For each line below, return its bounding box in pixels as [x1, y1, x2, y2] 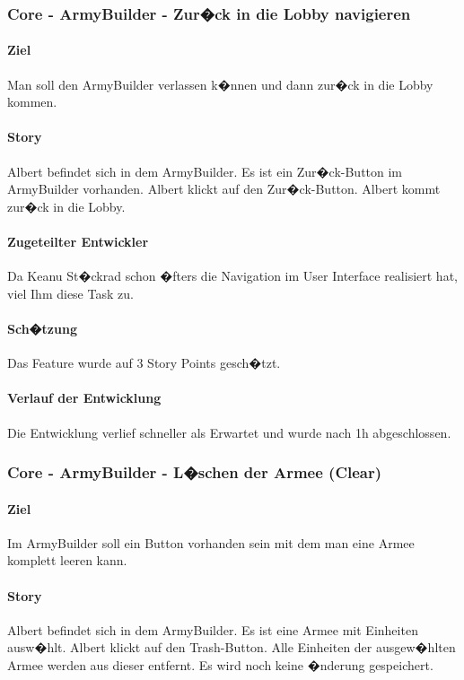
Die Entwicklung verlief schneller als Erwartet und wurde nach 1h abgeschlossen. [7, 423, 451, 441]
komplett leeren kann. [7, 551, 127, 570]
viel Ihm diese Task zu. [7, 283, 134, 302]
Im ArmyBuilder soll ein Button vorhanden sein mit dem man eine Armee [7, 533, 415, 552]
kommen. [7, 92, 57, 111]
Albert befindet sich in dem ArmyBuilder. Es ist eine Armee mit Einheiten [7, 620, 418, 639]
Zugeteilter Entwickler [7, 232, 149, 250]
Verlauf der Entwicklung [7, 388, 162, 407]
